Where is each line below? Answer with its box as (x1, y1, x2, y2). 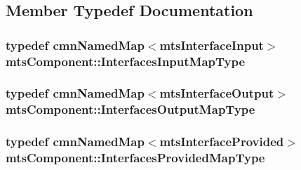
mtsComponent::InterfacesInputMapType (6, 52, 246, 70)
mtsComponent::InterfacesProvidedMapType (6, 149, 265, 166)
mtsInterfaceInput (159, 36, 264, 53)
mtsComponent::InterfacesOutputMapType (6, 100, 255, 118)
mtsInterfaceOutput (159, 84, 274, 102)
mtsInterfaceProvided (159, 133, 284, 150)
